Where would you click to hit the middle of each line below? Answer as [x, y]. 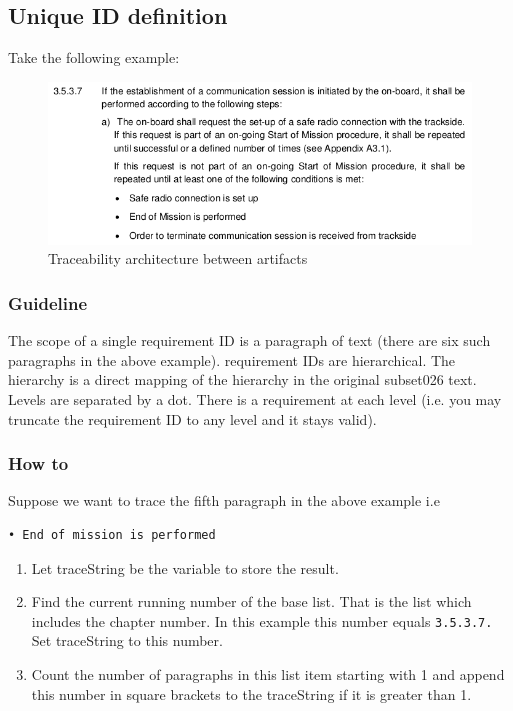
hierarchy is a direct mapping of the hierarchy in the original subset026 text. [242, 379]
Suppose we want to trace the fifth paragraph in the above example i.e [224, 500]
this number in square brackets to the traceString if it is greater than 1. [251, 693]
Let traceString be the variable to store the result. [185, 567]
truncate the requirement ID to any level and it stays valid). [192, 418]
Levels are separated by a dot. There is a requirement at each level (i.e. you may [255, 399]
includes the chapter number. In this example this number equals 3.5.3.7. [262, 620]
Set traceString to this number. [127, 640]
